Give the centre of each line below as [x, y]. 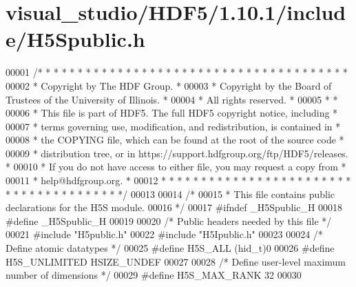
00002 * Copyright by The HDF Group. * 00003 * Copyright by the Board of [169, 85]
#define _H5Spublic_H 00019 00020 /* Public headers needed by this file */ [169, 220]
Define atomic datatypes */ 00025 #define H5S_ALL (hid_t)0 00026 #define [170, 248]
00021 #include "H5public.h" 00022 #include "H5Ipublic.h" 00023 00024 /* [164, 234]
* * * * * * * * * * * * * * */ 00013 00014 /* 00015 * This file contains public [170, 194]
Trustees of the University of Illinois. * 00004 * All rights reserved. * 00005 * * [172, 99]
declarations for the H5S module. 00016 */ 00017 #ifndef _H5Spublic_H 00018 [174, 207]
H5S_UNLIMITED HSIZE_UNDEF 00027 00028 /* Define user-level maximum [176, 261]
